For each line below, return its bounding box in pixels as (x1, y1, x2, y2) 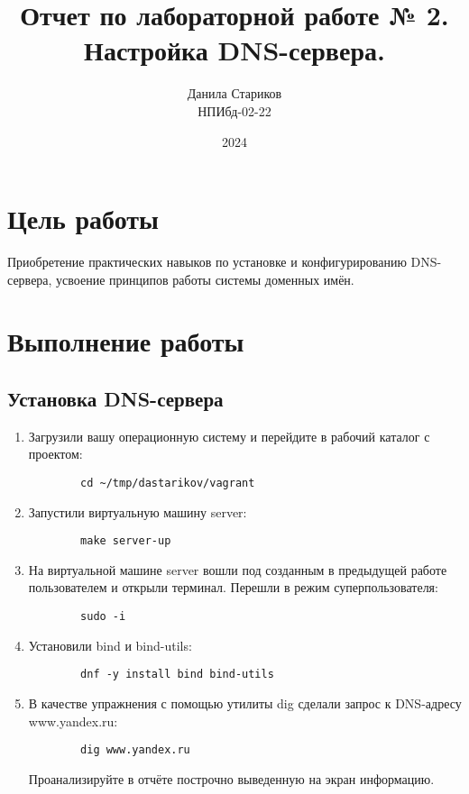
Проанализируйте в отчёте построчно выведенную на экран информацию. (28, 769, 435, 788)
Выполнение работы (7, 323, 244, 360)
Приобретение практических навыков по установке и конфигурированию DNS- (7, 252, 442, 271)
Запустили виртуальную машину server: (28, 502, 247, 521)
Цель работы (7, 200, 159, 237)
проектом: (28, 444, 83, 463)
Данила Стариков (187, 84, 282, 103)
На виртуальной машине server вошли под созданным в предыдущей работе (28, 560, 447, 579)
